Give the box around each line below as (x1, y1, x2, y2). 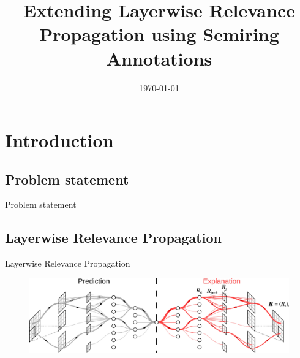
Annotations (106, 45, 212, 70)
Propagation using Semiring (39, 21, 279, 47)
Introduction (5, 128, 114, 153)
